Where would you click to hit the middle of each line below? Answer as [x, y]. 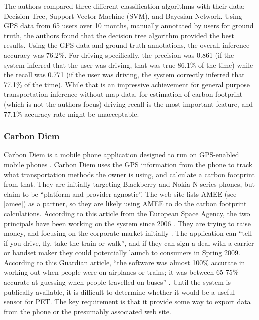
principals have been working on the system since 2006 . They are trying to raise [128, 223]
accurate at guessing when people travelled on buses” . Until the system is [118, 282]
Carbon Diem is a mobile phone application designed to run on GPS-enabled [122, 155]
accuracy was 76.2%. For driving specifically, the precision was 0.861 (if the [119, 55]
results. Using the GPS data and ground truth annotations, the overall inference [127, 45]
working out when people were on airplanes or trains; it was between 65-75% [121, 272]
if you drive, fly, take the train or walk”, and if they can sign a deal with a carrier [129, 243]
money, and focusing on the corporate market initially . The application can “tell [128, 233]
